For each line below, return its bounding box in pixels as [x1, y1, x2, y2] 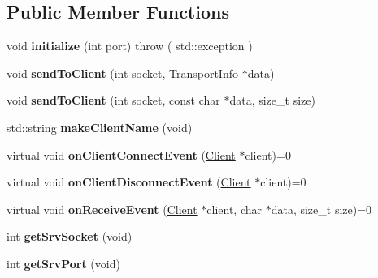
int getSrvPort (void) [7, 254, 120, 272]
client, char [206, 200, 263, 217]
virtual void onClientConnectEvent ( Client [7, 146, 236, 163]
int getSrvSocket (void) [7, 228, 133, 245]
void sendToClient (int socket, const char [7, 92, 220, 109]
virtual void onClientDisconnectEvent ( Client [7, 173, 251, 190]
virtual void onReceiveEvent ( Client [7, 200, 198, 217]
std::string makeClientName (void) [7, 118, 193, 135]
